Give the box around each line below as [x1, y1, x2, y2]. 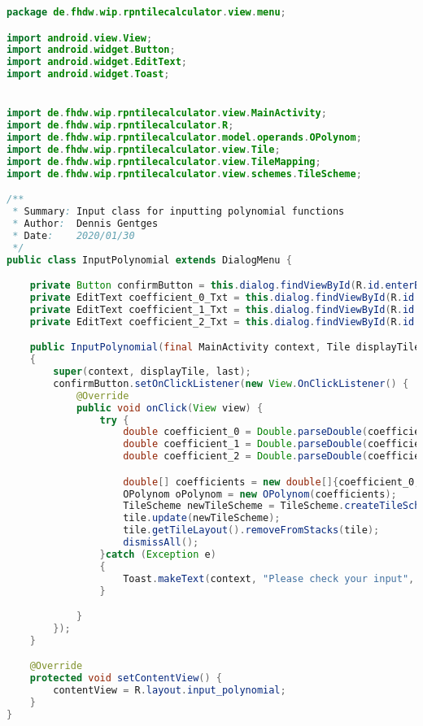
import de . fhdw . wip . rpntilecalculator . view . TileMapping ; [7, 155, 321, 167]
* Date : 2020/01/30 [12, 229, 135, 241]
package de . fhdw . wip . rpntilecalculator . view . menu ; [7, 7, 286, 18]
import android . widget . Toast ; [7, 68, 170, 80]
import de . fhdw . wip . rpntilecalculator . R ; [7, 120, 234, 132]
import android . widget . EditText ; [7, 56, 187, 68]
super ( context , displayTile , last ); [53, 366, 251, 378]
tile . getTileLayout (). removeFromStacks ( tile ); [123, 524, 380, 537]
